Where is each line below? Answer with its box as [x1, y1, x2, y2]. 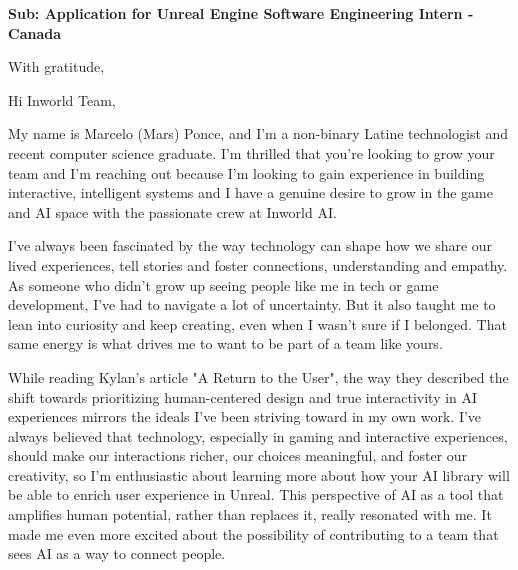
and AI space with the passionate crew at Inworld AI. [8, 201, 337, 222]
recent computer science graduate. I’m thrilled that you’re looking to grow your [8, 142, 495, 163]
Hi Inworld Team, [8, 89, 116, 110]
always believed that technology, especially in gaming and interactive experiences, [8, 425, 508, 446]
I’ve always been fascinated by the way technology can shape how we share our [8, 235, 493, 256]
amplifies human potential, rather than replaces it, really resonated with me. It [8, 504, 492, 525]
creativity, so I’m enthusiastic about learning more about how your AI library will [8, 464, 510, 485]
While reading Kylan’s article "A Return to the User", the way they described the [8, 366, 509, 387]
